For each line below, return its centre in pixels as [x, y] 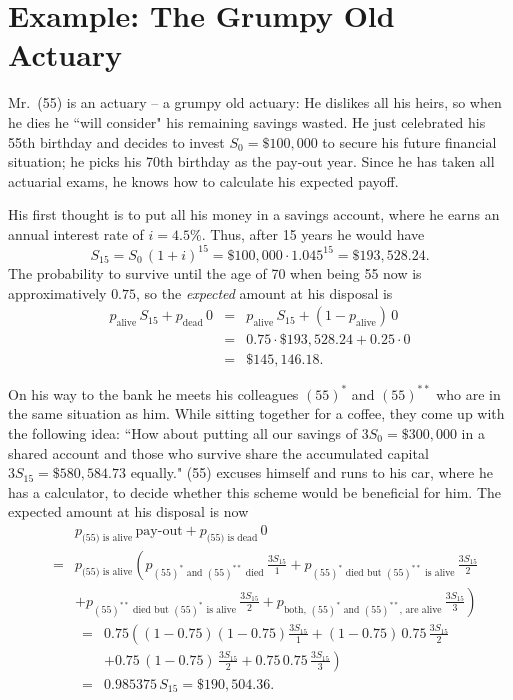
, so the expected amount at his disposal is [264, 292]
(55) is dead [232, 537]
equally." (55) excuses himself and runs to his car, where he [311, 472]
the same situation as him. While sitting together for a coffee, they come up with [256, 413]
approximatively [57, 292]
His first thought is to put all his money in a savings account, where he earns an [254, 214]
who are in [468, 393]
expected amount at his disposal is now [128, 511]
